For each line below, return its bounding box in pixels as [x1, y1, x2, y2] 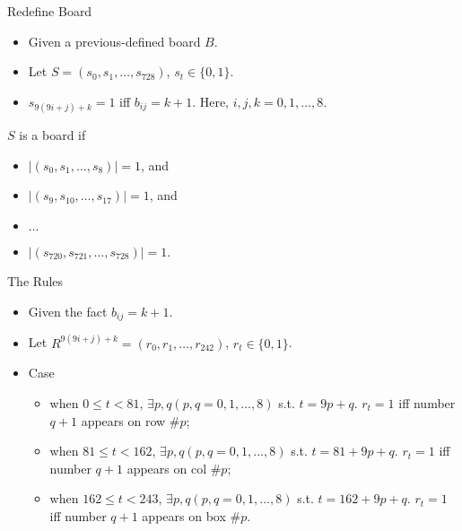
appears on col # [126, 458, 222, 477]
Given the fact [28, 301, 108, 320]
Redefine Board [7, 2, 92, 20]
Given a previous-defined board [28, 31, 201, 50]
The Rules [7, 272, 64, 291]
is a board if [19, 125, 86, 144]
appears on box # [142, 506, 241, 525]
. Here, [192, 91, 229, 110]
